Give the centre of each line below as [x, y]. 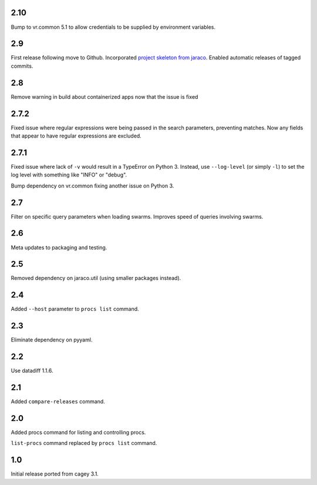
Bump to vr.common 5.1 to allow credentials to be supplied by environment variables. [113, 27]
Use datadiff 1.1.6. [32, 371]
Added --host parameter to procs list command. [75, 309]
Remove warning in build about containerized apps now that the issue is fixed [104, 96]
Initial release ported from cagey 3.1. [55, 474]
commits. [22, 66]
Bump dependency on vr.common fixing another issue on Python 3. [92, 186]
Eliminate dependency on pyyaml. [52, 340]
